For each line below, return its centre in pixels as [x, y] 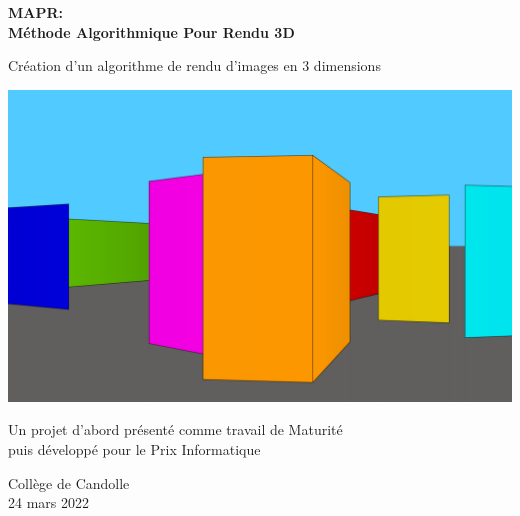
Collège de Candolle [69, 482]
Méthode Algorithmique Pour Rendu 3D [151, 31]
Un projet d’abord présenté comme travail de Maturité [175, 429]
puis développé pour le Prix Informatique [134, 449]
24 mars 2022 [48, 502]
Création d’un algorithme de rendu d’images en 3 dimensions [194, 65]
